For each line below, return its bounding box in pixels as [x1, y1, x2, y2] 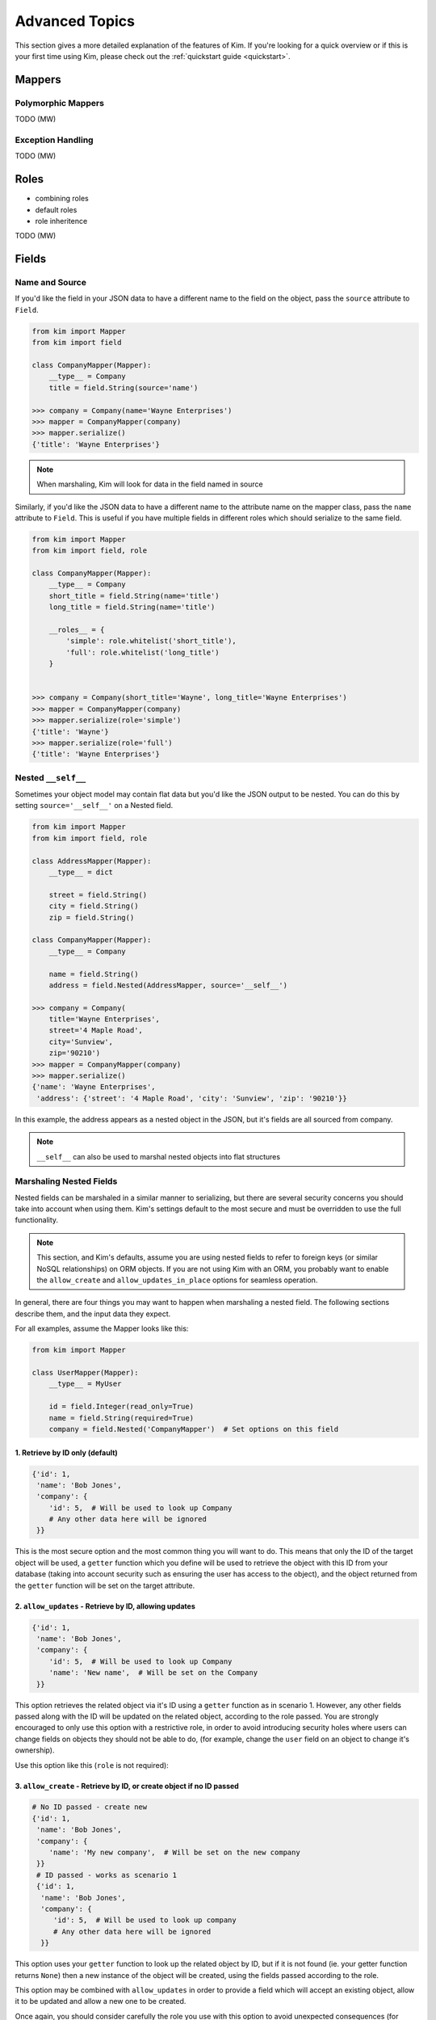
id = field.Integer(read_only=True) [48, 1402, 194, 1412]
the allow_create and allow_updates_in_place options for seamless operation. [36, 1275, 318, 1285]
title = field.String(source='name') [48, 383, 199, 392]
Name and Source [15, 277, 86, 288]
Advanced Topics [15, 12, 135, 30]
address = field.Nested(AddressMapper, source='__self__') [48, 980, 288, 990]
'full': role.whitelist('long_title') [65, 647, 220, 657]
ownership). [15, 1745, 55, 1755]
